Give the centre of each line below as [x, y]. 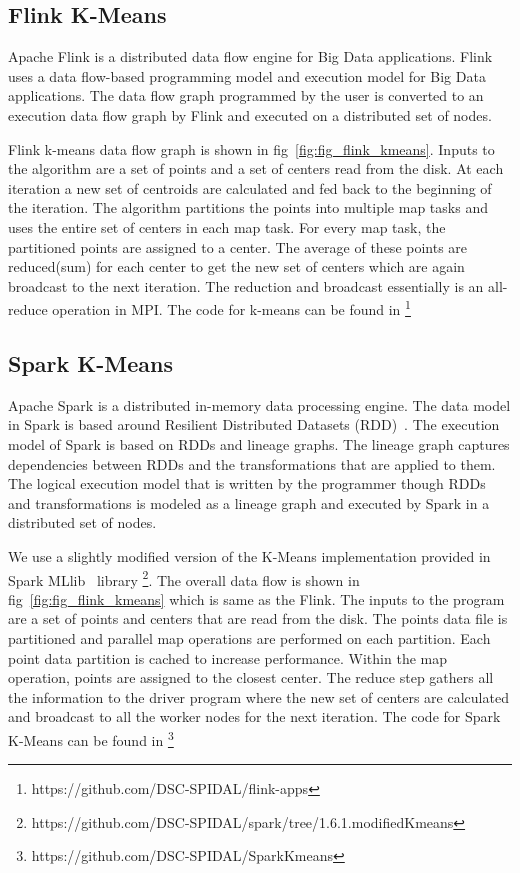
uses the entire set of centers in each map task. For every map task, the [227, 226]
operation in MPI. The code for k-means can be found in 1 [231, 307]
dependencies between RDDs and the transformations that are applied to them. [252, 463]
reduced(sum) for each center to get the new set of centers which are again [236, 266]
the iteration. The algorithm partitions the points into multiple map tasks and [248, 207]
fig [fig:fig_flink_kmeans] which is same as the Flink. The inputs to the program [256, 598]
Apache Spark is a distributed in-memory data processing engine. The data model [259, 404]
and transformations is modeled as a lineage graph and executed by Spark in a [249, 502]
